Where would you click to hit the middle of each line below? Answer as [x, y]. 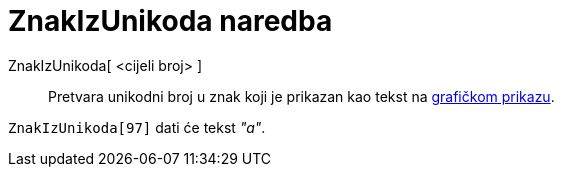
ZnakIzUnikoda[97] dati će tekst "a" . [137, 127]
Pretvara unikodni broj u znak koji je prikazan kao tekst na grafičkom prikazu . [301, 96]
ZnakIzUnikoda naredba [170, 21]
